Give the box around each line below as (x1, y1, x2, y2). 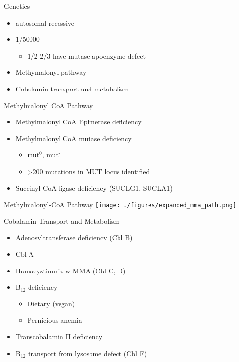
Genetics (4, 1, 30, 11)
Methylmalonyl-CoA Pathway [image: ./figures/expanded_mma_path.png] (4, 199, 237, 210)
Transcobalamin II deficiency (15, 331, 103, 341)
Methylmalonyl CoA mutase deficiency (15, 133, 132, 143)
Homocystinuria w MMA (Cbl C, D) (15, 265, 126, 275)
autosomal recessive (15, 17, 75, 28)
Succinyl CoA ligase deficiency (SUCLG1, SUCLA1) (15, 182, 173, 193)
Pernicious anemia (27, 315, 82, 325)
